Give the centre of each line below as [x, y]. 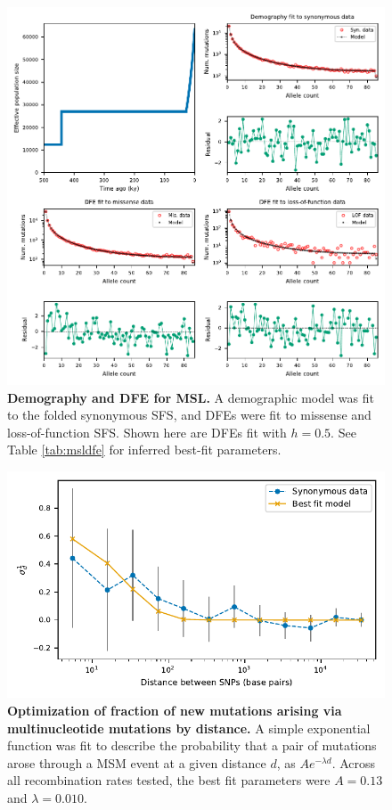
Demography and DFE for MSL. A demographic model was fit [191, 397]
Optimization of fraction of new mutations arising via [175, 710]
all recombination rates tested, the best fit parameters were [169, 780]
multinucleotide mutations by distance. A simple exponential [189, 728]
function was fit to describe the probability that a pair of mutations [192, 745]
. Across [354, 762]
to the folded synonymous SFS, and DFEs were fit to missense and [189, 415]
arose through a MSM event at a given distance [137, 762]
